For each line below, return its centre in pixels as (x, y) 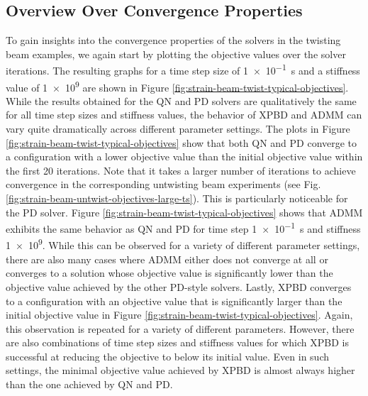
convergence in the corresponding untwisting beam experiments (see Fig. (163, 184)
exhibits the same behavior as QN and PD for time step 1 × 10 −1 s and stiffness (183, 227)
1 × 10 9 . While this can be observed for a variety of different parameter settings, (183, 244)
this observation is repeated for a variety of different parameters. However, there (180, 328)
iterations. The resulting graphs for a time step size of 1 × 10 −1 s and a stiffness (183, 70)
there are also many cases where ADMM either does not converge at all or (167, 259)
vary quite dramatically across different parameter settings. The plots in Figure (178, 129)
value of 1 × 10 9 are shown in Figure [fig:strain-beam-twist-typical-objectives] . (177, 86)
